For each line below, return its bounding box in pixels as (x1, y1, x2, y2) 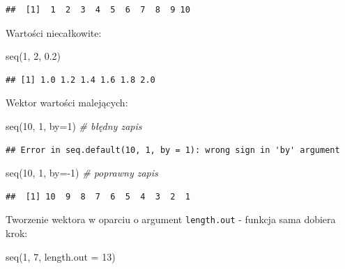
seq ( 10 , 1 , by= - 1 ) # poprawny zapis (6, 165, 158, 180)
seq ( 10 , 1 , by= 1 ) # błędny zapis (6, 118, 142, 133)
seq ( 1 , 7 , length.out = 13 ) (6, 249, 116, 263)
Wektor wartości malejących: (6, 95, 128, 110)
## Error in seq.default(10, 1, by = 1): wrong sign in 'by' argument (6, 145, 340, 155)
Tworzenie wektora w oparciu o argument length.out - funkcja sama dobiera (6, 212, 336, 227)
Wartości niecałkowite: (6, 25, 102, 40)
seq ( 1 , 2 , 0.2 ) (6, 49, 61, 63)
